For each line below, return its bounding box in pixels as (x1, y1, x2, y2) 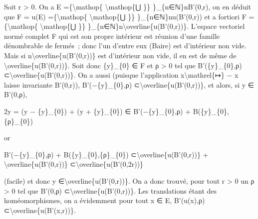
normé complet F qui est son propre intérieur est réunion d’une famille (4, 30, 220, 41)
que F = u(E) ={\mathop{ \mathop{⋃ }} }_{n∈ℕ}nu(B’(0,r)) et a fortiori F (4, 11, 247, 21)
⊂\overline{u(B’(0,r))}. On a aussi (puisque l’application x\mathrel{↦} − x (4, 70, 239, 80)
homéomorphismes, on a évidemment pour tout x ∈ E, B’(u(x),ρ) (4, 195, 205, 206)
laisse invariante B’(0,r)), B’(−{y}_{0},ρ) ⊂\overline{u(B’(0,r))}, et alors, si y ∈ (4, 79, 255, 90)
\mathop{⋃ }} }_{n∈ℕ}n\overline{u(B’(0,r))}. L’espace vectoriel (40, 21, 245, 31)
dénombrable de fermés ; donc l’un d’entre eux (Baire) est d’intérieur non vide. (4, 40, 247, 51)
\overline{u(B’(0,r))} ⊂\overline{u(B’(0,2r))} (4, 159, 144, 169)
